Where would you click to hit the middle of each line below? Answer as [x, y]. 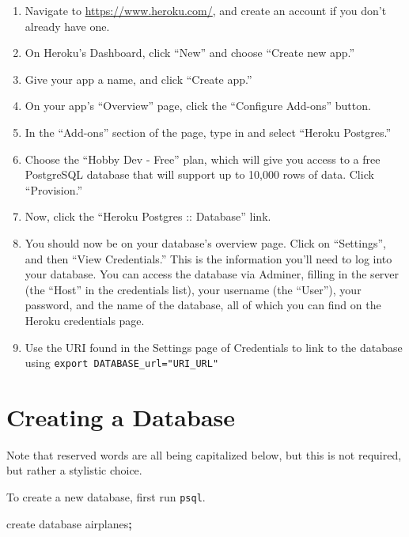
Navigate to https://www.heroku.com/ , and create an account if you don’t [206, 10]
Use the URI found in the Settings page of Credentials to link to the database [214, 347]
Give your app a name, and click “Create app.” [138, 79]
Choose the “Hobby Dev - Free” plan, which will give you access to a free [203, 159]
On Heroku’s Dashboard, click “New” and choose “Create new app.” [190, 53]
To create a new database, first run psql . [106, 497]
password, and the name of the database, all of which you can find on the [203, 305]
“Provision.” [54, 189]
